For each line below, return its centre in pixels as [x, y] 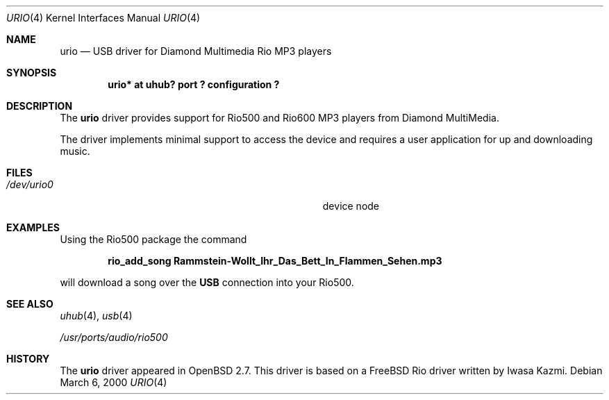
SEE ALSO [30, 304]
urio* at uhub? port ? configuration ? [194, 84]
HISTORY [28, 359]
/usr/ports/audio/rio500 [114, 337]
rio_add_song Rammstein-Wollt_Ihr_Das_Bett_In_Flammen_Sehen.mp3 [275, 261]
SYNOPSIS [32, 73]
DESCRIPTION [40, 106]
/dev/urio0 [30, 184]
